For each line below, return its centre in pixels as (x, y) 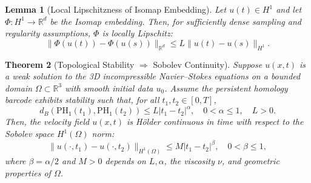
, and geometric (250, 161)
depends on (125, 161)
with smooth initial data (109, 88)
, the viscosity (189, 161)
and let (289, 9)
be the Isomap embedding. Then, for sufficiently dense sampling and (176, 21)
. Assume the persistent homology (226, 88)
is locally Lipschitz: (137, 33)
